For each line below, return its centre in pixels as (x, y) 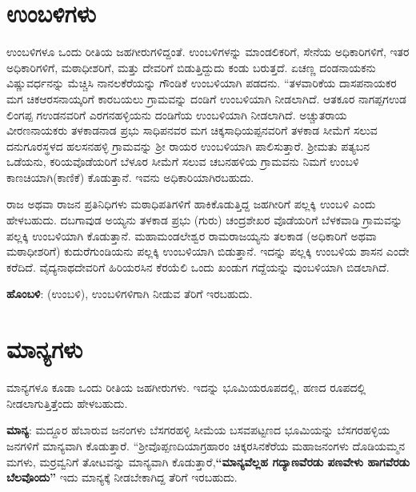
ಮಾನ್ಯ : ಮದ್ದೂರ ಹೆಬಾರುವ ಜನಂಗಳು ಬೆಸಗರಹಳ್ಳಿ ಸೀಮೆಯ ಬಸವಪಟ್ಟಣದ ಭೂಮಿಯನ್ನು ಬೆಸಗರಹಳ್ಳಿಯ (198, 430)
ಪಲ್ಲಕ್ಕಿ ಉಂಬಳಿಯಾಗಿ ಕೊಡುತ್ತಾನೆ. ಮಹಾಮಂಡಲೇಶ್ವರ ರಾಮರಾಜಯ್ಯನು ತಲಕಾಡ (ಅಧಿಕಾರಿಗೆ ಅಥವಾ (192, 235)
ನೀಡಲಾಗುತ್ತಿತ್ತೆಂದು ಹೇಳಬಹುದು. (67, 403)
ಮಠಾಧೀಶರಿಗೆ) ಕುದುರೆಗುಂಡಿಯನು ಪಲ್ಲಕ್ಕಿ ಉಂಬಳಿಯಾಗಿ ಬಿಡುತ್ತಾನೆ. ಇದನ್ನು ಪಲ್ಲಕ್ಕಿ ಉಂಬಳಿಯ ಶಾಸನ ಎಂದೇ (208, 251)
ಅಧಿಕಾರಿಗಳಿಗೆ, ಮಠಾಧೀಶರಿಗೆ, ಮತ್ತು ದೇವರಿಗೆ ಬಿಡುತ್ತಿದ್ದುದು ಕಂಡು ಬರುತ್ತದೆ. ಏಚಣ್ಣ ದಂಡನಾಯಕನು (191, 67)
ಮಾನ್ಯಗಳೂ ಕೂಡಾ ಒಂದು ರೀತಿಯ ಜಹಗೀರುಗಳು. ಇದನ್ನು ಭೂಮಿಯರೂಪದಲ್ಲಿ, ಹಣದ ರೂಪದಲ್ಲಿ (186, 387)
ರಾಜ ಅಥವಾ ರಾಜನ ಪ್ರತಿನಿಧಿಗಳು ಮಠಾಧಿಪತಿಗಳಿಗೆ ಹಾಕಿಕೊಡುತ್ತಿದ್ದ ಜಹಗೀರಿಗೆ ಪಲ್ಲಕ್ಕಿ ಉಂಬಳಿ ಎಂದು (191, 204)
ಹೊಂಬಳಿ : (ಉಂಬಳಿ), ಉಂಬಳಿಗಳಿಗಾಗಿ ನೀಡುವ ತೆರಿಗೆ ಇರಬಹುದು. (130, 294)
